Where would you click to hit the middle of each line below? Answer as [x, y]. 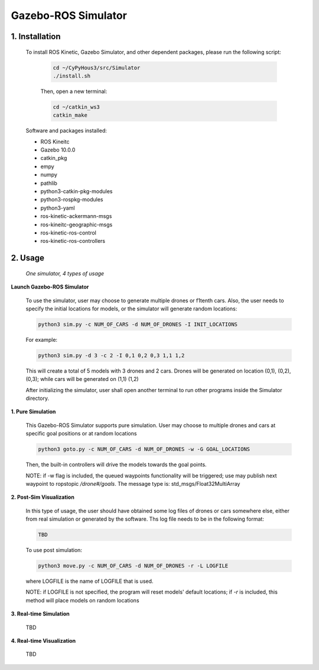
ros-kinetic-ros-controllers [73, 241]
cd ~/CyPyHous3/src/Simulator [97, 68]
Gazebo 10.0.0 [58, 150]
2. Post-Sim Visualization [43, 497]
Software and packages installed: [66, 131]
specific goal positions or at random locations [81, 434]
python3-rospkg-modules [72, 200]
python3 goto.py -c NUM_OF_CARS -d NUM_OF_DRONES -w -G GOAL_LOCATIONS [144, 449]
